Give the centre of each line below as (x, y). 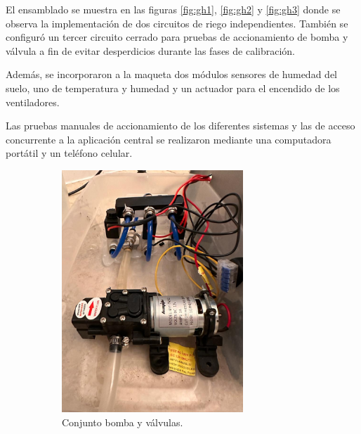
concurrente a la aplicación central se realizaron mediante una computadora (169, 139)
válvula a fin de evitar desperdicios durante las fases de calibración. (150, 50)
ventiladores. (33, 102)
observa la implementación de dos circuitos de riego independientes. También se (177, 23)
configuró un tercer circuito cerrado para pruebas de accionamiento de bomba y (177, 37)
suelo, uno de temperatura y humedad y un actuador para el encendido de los (173, 88)
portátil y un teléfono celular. (69, 153)
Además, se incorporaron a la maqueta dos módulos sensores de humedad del (171, 74)
